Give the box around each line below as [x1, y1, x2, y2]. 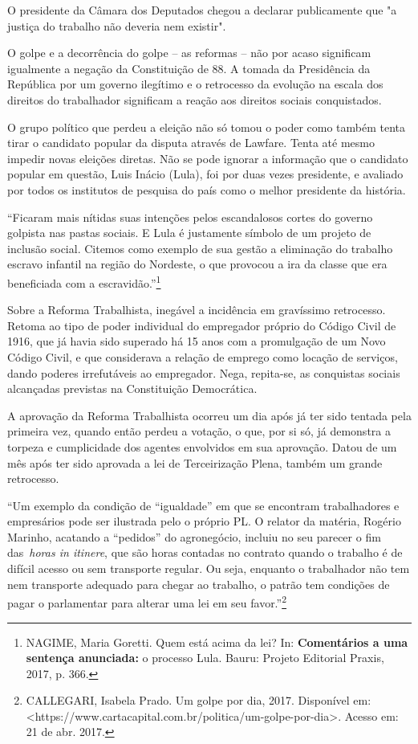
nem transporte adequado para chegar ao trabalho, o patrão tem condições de [7, 575, 390, 592]
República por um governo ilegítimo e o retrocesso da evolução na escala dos [7, 76, 384, 92]
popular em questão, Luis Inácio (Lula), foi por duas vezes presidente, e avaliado [7, 166, 404, 182]
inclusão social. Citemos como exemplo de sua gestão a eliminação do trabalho [7, 239, 393, 256]
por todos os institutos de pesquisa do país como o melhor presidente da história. [7, 181, 406, 198]
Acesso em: [344, 707, 399, 724]
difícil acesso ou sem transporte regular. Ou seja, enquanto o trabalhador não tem [7, 560, 410, 577]
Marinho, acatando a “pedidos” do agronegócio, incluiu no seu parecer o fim [7, 528, 381, 545]
